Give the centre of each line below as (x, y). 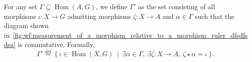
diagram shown (26, 25)
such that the (215, 16)
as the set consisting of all (177, 6)
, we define (111, 6)
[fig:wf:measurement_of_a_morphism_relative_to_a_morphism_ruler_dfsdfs (130, 35)
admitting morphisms (99, 16)
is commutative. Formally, (56, 44)
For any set (21, 6)
